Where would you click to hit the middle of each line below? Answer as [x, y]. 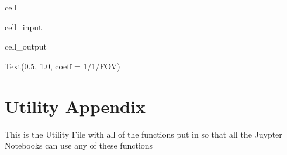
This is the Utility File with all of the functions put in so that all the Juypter [143, 134]
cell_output [26, 46]
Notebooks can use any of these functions [79, 145]
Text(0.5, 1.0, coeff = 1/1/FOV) [63, 66]
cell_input [23, 27]
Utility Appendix [75, 106]
